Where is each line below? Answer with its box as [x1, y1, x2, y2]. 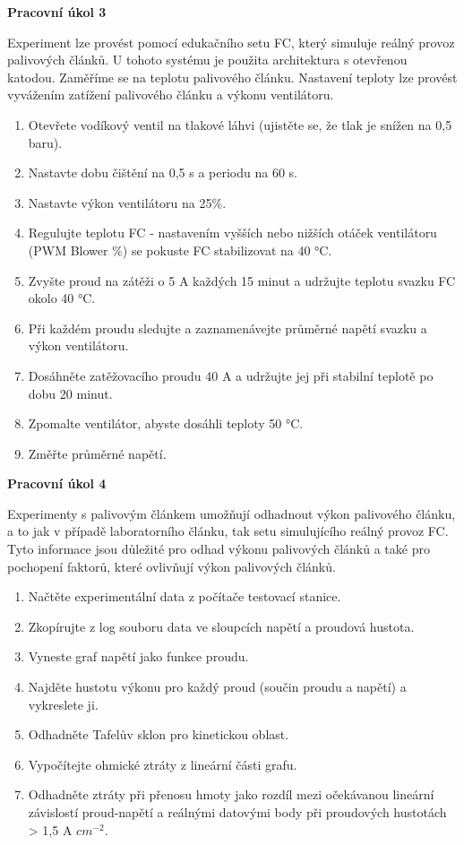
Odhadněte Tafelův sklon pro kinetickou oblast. [28, 725, 289, 744]
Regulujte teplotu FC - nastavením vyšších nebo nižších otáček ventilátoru [28, 223, 437, 242]
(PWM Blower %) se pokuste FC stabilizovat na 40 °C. [28, 240, 332, 259]
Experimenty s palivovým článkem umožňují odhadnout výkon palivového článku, [7, 504, 456, 522]
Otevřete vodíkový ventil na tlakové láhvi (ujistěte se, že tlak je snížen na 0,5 [28, 115, 452, 134]
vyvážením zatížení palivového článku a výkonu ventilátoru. [7, 85, 334, 104]
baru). [28, 133, 63, 151]
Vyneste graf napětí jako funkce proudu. [28, 647, 249, 666]
